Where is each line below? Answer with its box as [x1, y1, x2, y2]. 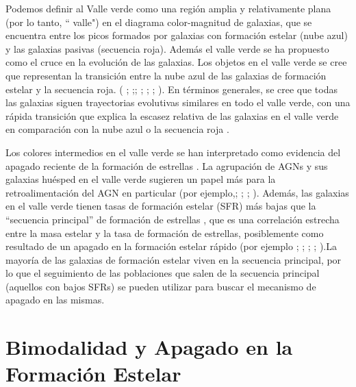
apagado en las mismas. [5, 292, 105, 307]
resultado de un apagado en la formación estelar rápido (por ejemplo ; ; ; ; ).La [5, 239, 337, 253]
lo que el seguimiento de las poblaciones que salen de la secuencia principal [5, 266, 320, 280]
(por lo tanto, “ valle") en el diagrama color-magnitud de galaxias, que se [5, 14, 312, 29]
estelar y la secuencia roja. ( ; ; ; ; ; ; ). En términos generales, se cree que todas [5, 82, 338, 96]
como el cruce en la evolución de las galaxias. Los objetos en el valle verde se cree [5, 55, 347, 69]
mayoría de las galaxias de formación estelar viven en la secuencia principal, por [5, 252, 342, 266]
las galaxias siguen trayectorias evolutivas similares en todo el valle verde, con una [5, 95, 351, 110]
